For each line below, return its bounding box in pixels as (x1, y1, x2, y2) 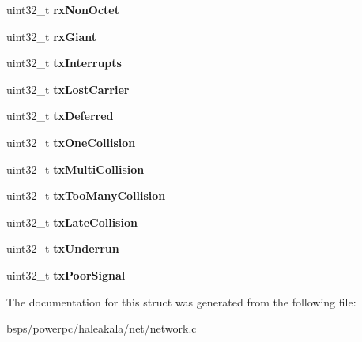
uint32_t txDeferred (6, 107, 114, 124)
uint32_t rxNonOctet (6, 2, 119, 17)
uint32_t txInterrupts (6, 54, 122, 71)
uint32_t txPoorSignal (6, 266, 126, 283)
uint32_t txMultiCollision (6, 160, 145, 177)
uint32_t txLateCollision (6, 213, 138, 230)
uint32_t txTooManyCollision (6, 187, 166, 204)
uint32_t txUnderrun (6, 240, 119, 257)
